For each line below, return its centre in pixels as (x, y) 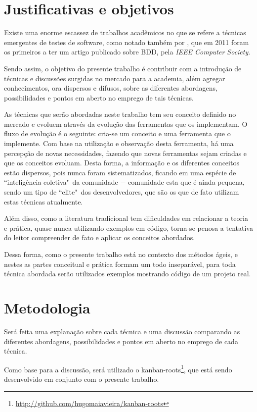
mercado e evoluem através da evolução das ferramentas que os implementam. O (126, 124)
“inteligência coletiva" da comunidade (61, 182)
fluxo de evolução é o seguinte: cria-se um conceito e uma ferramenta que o (117, 133)
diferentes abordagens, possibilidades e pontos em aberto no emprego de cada (121, 341)
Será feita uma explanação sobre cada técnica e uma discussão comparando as (122, 331)
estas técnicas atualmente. (43, 201)
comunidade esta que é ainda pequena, (186, 182)
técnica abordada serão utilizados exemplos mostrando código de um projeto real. (128, 274)
